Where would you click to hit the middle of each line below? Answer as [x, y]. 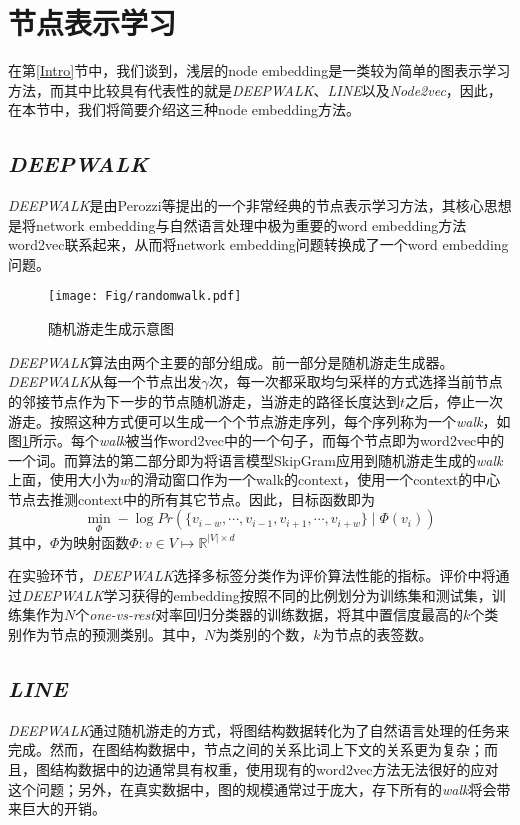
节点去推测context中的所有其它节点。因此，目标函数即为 [192, 498]
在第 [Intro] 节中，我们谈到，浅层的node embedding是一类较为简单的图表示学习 [259, 70]
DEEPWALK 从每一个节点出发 [105, 381]
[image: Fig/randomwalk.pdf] [145, 296]
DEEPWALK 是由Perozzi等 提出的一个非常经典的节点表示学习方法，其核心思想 [260, 205]
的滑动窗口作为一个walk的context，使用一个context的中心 [315, 479]
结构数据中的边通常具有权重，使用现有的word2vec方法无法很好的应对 [274, 769]
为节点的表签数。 [376, 634]
